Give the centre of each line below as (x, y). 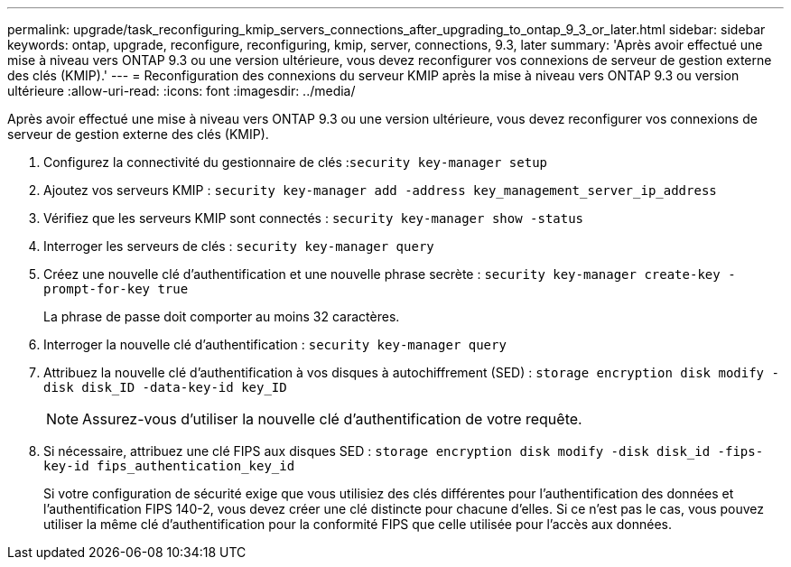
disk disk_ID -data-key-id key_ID (165, 387)
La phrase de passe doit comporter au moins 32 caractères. (222, 316)
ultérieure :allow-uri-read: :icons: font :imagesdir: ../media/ (181, 91)
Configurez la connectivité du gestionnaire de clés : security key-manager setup (296, 162)
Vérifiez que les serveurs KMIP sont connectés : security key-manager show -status (314, 218)
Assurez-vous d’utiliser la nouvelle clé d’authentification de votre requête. (332, 419)
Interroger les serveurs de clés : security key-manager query (239, 246)
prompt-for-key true (116, 289)
